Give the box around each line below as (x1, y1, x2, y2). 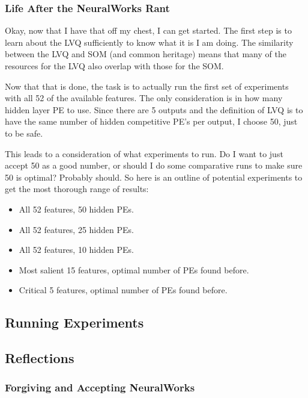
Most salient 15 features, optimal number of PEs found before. (19, 263, 249, 276)
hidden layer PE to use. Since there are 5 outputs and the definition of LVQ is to (5, 103, 303, 116)
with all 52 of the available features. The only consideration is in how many (5, 92, 283, 104)
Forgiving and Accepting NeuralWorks (5, 380, 195, 395)
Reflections (5, 349, 74, 367)
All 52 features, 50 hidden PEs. (19, 202, 134, 215)
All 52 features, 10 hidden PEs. (19, 243, 134, 256)
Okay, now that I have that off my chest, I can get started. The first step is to (5, 24, 292, 37)
